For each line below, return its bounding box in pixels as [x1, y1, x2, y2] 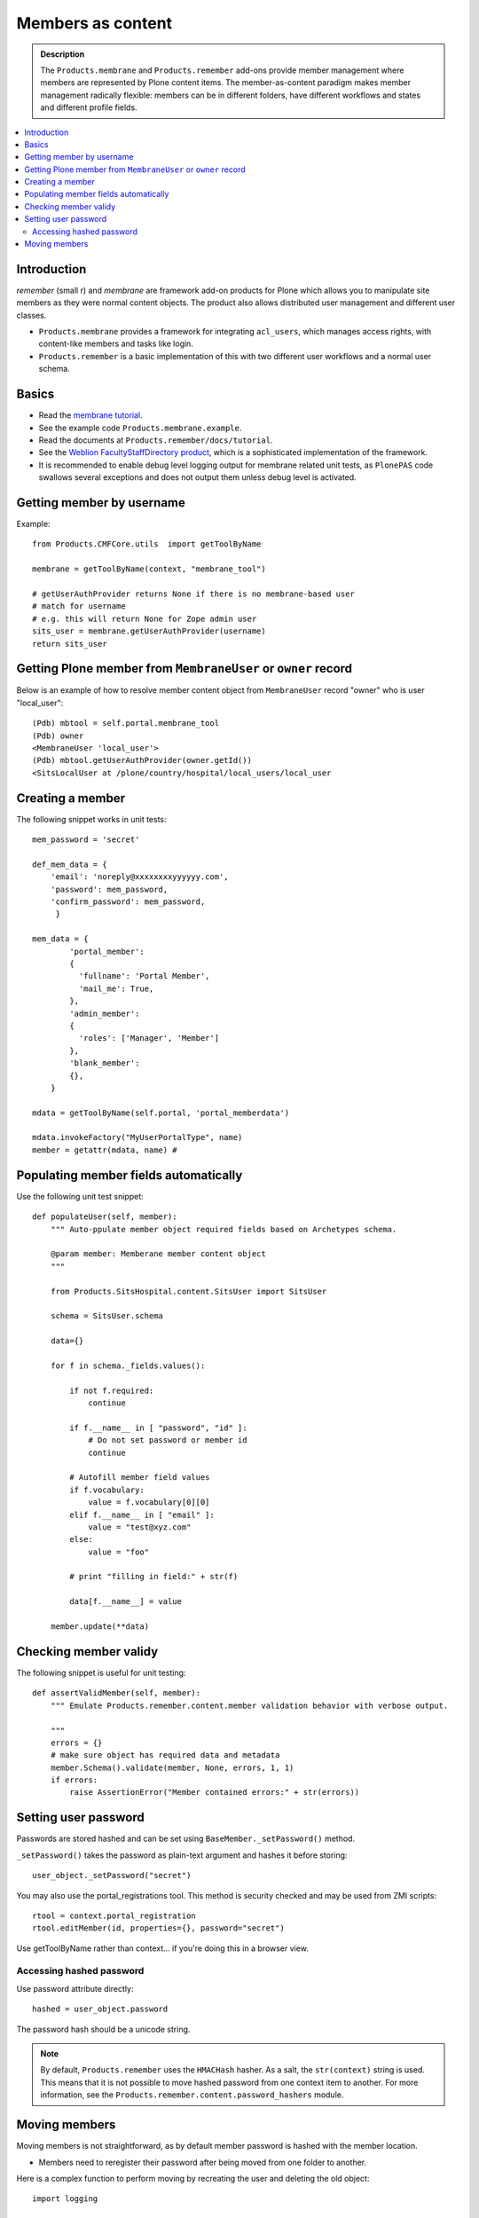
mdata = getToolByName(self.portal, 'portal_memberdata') [32, 1107, 290, 1118]
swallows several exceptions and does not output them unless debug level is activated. [38, 472, 357, 483]
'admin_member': [69, 1008, 140, 1019]
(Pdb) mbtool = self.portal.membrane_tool [32, 719, 220, 728]
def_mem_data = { [32, 859, 107, 869]
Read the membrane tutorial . [38, 410, 143, 421]
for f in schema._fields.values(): [50, 1360, 206, 1371]
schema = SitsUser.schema [50, 1311, 164, 1321]
